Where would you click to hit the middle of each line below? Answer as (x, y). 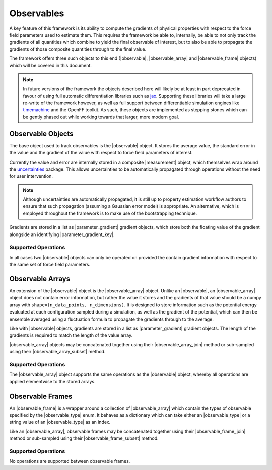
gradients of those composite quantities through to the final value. (78, 49)
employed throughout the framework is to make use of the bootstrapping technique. (110, 213)
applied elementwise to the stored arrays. (52, 381)
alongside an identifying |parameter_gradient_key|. (62, 234)
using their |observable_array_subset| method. (57, 352)
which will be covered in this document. (50, 65)
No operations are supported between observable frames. (70, 461)
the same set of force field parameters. (50, 265)
